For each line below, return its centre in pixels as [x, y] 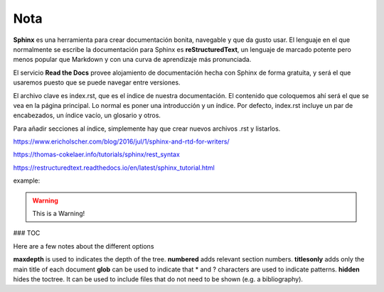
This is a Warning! [59, 214]
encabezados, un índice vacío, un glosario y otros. [87, 115]
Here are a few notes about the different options [84, 246]
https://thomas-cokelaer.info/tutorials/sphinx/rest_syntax [97, 155]
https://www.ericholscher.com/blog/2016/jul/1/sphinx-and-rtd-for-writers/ [122, 141]
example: [27, 180]
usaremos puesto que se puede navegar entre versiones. [97, 82]
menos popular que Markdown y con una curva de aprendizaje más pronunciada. [132, 60]
